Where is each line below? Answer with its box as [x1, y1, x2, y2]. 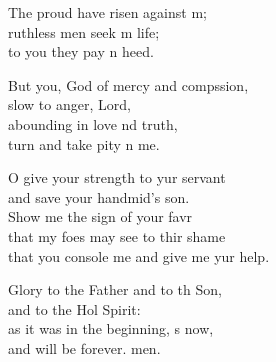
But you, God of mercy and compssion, [8, 74, 249, 95]
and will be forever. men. [8, 337, 161, 358]
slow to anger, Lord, [8, 94, 131, 115]
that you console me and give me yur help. [8, 245, 270, 266]
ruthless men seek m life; [8, 21, 160, 42]
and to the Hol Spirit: [8, 298, 141, 319]
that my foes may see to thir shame [8, 225, 226, 246]
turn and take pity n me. [8, 133, 160, 154]
